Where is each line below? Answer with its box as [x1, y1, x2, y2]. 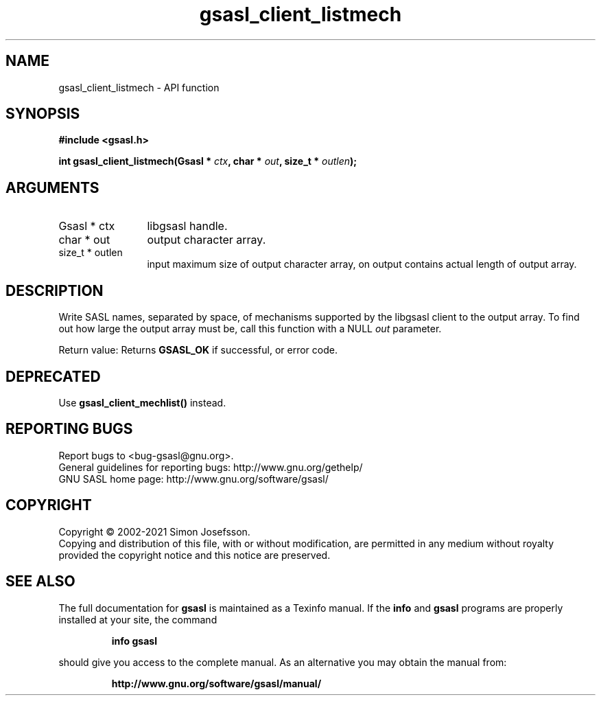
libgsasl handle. [147, 219, 228, 233]
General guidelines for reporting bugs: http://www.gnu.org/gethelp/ [58, 461, 363, 473]
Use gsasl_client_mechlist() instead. [58, 396, 226, 409]
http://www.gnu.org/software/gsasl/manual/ [111, 677, 322, 689]
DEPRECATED [5, 367, 101, 385]
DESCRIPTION [5, 281, 104, 299]
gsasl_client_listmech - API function [58, 81, 220, 93]
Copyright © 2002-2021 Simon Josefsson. [58, 525, 250, 538]
